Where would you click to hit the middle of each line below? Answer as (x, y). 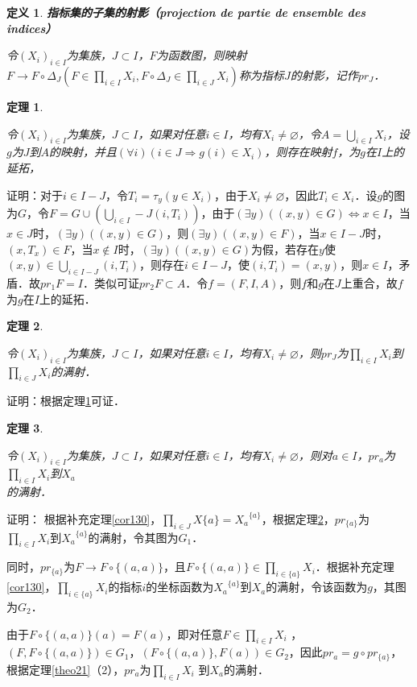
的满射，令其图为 (133, 537)
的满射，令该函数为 (317, 587)
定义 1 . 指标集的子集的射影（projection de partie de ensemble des (186, 12)
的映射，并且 (83, 152)
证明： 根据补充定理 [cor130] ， (84, 518)
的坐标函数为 (180, 587)
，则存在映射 (298, 152)
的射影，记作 (324, 74)
